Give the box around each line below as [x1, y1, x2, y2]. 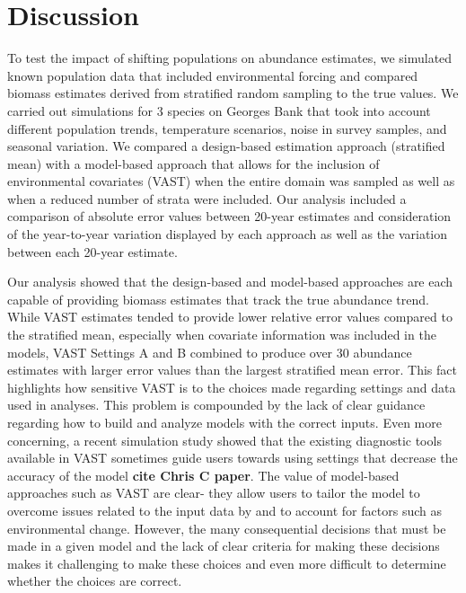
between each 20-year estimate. [7, 242, 178, 261]
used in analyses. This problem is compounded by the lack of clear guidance [7, 395, 426, 414]
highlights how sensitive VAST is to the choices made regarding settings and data [7, 377, 456, 396]
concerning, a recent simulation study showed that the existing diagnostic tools [7, 430, 442, 449]
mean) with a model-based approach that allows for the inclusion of [7, 154, 380, 173]
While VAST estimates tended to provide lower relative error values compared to [7, 307, 453, 326]
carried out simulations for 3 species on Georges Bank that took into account [7, 101, 431, 119]
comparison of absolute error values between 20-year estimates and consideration [7, 207, 452, 226]
